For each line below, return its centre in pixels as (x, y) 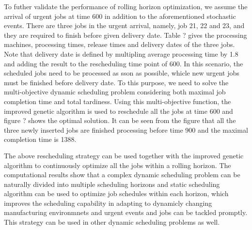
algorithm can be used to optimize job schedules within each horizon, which (116, 193)
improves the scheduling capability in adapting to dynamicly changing (108, 203)
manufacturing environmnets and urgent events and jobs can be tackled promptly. (126, 212)
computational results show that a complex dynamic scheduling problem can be (122, 175)
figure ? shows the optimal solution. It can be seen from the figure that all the (120, 120)
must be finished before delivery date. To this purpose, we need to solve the (116, 82)
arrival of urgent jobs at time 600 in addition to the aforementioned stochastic (120, 16)
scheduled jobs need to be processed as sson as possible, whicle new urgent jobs (122, 73)
